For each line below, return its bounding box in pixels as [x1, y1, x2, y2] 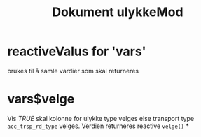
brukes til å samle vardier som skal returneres [7, 66, 139, 75]
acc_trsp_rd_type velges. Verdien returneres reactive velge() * [7, 122, 189, 130]
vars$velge [7, 92, 75, 107]
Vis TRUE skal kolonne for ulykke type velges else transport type [7, 114, 195, 122]
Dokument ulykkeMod [52, 4, 183, 20]
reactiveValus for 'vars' [7, 43, 146, 59]
